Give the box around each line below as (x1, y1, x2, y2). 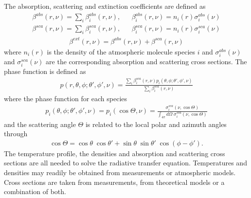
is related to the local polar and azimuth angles (85, 119, 227, 129)
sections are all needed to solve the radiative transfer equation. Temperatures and (4, 158, 247, 168)
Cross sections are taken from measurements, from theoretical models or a (4, 177, 225, 187)
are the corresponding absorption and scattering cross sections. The (46, 56, 247, 66)
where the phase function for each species (4, 93, 127, 104)
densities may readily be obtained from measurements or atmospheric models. (4, 167, 236, 177)
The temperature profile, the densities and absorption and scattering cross (4, 148, 225, 158)
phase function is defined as (4, 66, 86, 76)
